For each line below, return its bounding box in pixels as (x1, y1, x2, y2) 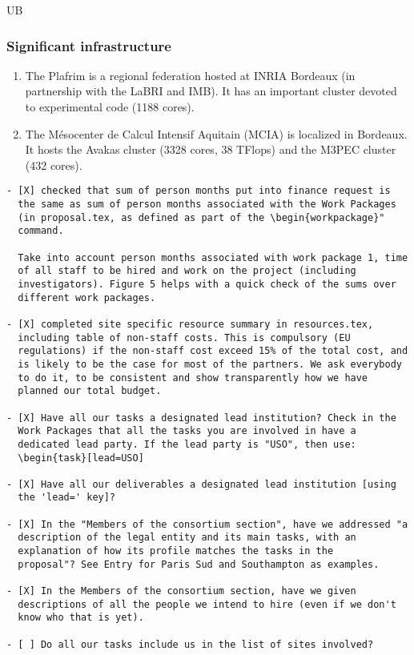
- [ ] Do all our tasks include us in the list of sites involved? (6, 638, 374, 650)
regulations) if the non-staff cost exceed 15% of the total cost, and (18, 345, 408, 357)
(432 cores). (25, 156, 82, 173)
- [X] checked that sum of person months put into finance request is (6, 185, 391, 197)
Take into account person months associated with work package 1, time (18, 251, 408, 263)
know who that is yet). (18, 612, 144, 624)
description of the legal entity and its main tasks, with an (18, 532, 356, 544)
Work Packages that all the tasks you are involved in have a (18, 425, 356, 437)
